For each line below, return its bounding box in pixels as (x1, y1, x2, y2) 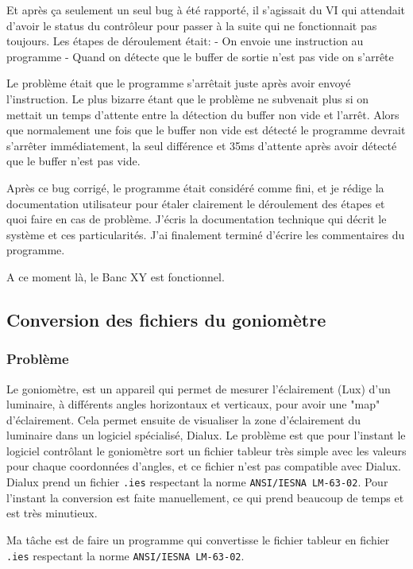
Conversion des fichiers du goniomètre (6, 307, 326, 331)
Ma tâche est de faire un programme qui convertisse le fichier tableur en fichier (6, 531, 390, 548)
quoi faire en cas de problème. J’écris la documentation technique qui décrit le (6, 211, 387, 227)
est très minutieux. (6, 505, 98, 521)
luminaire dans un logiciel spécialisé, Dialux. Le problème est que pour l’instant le (6, 427, 406, 443)
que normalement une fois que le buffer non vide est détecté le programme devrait (6, 122, 406, 138)
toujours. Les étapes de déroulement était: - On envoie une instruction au (6, 33, 364, 49)
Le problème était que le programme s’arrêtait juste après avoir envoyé (6, 75, 351, 91)
